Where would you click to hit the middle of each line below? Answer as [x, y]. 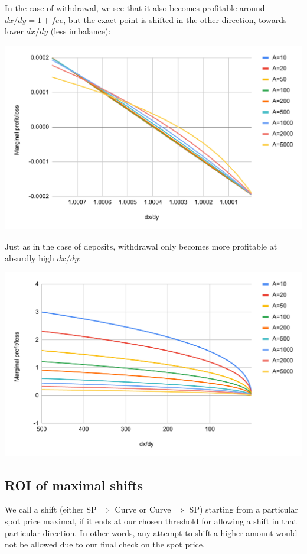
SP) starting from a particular [244, 509]
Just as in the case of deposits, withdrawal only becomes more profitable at [141, 246]
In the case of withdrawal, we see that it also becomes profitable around [135, 8]
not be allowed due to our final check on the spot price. [105, 544]
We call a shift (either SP [51, 509]
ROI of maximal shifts [74, 485]
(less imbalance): [81, 31]
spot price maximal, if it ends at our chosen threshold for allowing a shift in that [151, 521]
